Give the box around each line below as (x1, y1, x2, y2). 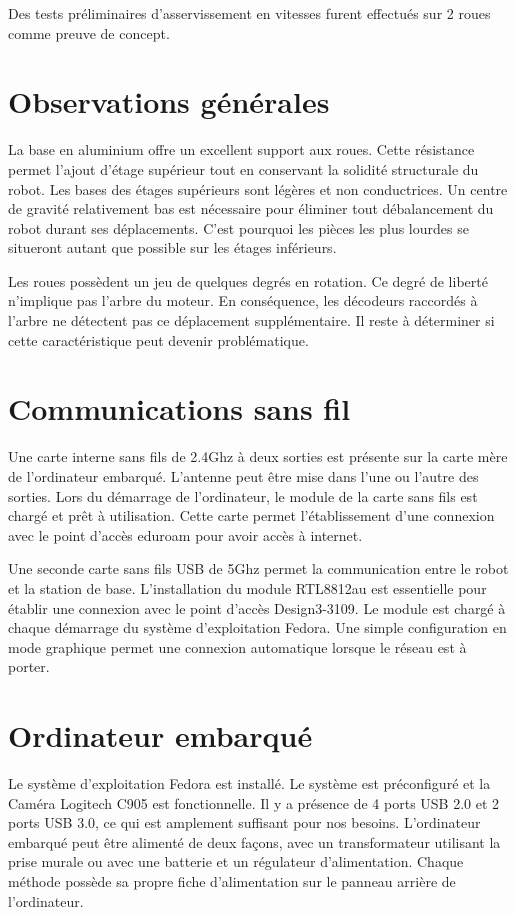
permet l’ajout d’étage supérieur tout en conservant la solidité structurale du (8, 158, 479, 179)
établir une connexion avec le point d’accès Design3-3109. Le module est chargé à (8, 597, 506, 618)
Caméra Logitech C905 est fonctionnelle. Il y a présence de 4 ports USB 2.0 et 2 (8, 792, 500, 813)
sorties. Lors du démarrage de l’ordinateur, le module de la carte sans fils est (8, 485, 478, 506)
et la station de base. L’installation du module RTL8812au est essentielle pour (8, 577, 487, 598)
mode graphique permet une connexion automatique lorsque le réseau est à (8, 636, 467, 657)
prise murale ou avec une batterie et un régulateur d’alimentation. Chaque (8, 851, 464, 872)
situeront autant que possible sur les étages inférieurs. (8, 237, 337, 258)
